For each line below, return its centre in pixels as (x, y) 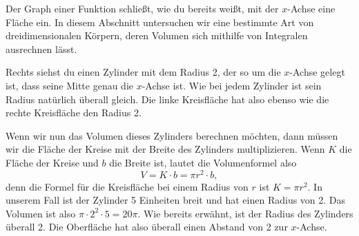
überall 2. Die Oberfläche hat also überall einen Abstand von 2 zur (147, 227)
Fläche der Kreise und (52, 162)
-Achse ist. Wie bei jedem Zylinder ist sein (232, 85)
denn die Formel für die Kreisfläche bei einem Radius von (127, 186)
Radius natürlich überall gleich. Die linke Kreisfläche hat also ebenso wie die (167, 99)
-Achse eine (311, 8)
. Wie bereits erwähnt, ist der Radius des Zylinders (245, 213)
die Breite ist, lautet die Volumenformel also (203, 162)
